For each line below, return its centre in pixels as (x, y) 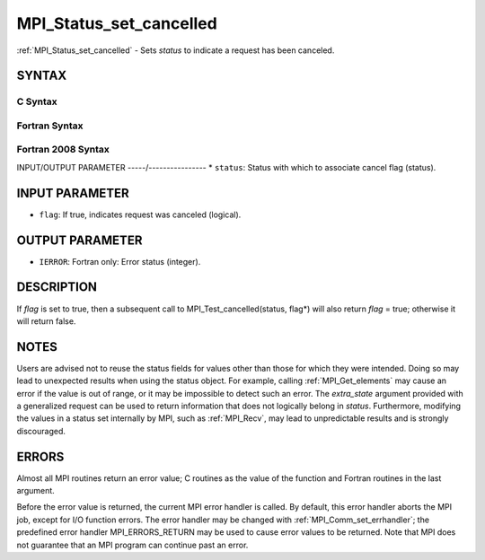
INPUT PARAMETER (73, 193)
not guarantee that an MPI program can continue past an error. (132, 545)
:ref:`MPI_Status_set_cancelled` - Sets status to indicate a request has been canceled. (176, 50)
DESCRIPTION (57, 287)
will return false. (46, 321)
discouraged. (41, 431)
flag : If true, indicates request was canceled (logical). (140, 214)
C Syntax (37, 101)
